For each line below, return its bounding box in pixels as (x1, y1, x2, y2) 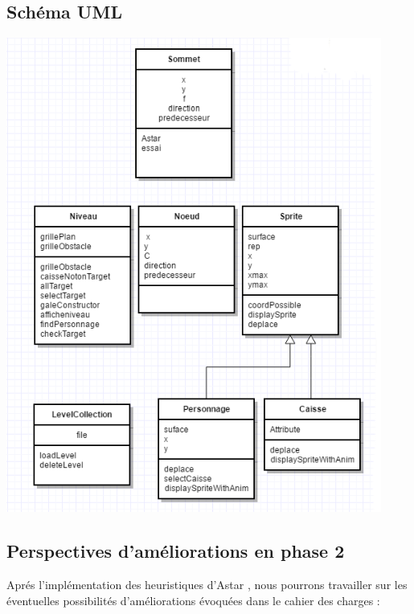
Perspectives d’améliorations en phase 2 (6, 538, 345, 563)
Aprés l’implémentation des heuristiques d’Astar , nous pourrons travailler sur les (6, 576, 408, 592)
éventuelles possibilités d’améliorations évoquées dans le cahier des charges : (6, 591, 380, 608)
